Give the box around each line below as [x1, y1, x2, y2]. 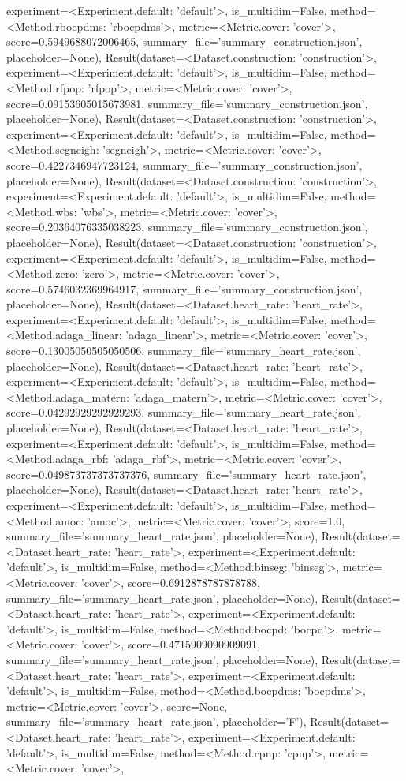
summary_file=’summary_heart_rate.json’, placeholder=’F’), [6, 713, 307, 730]
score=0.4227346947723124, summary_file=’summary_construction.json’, [6, 156, 363, 173]
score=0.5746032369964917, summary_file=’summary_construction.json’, [6, 280, 363, 297]
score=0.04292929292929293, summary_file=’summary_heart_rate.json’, [6, 404, 361, 420]
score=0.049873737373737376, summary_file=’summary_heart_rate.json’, [6, 465, 367, 482]
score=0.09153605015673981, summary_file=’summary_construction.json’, [6, 95, 368, 111]
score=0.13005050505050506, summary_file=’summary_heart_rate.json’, [6, 342, 361, 359]
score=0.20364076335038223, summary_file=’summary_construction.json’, [6, 219, 368, 235]
